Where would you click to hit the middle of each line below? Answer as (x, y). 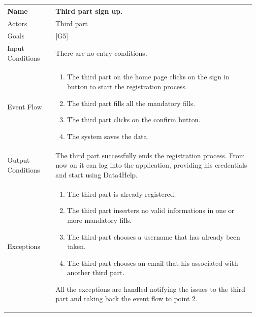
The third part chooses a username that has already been (154, 236)
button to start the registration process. (127, 87)
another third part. (96, 272)
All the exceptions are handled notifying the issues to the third (150, 289)
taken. (76, 246)
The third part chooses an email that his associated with (153, 263)
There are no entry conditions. (101, 53)
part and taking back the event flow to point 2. (126, 299)
